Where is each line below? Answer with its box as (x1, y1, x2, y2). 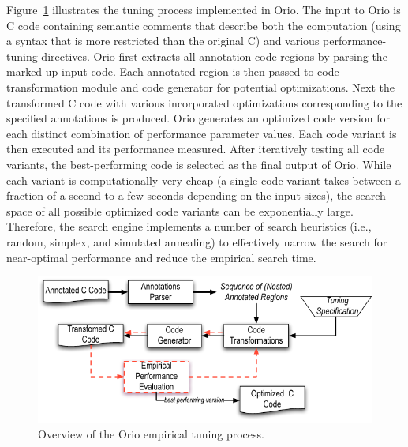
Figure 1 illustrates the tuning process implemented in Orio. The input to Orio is (6, 2, 401, 17)
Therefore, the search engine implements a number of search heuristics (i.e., (6, 218, 372, 235)
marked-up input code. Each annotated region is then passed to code (6, 63, 339, 80)
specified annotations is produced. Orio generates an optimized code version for (6, 110, 390, 126)
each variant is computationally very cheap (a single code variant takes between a (6, 171, 401, 188)
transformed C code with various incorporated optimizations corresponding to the (6, 94, 402, 111)
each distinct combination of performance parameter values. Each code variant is (6, 125, 397, 141)
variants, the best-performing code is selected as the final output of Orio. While (6, 156, 391, 172)
